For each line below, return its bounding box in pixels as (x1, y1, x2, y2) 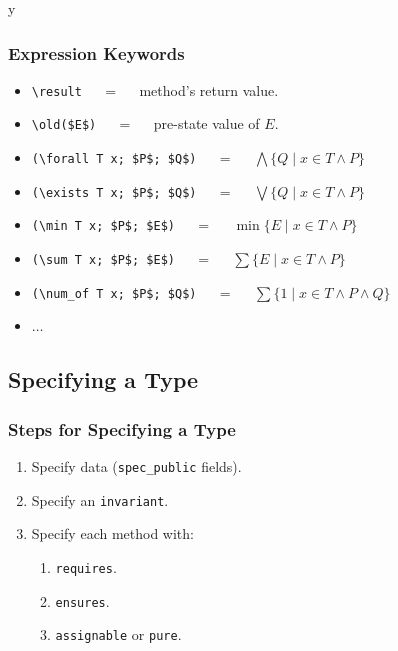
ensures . (55, 590, 110, 611)
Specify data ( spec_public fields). (31, 456, 242, 476)
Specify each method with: (31, 523, 194, 544)
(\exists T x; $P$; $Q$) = (31, 180, 231, 201)
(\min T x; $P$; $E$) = (31, 214, 210, 235)
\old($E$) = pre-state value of (31, 113, 260, 134)
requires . (55, 556, 117, 577)
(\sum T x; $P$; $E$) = (31, 248, 210, 269)
